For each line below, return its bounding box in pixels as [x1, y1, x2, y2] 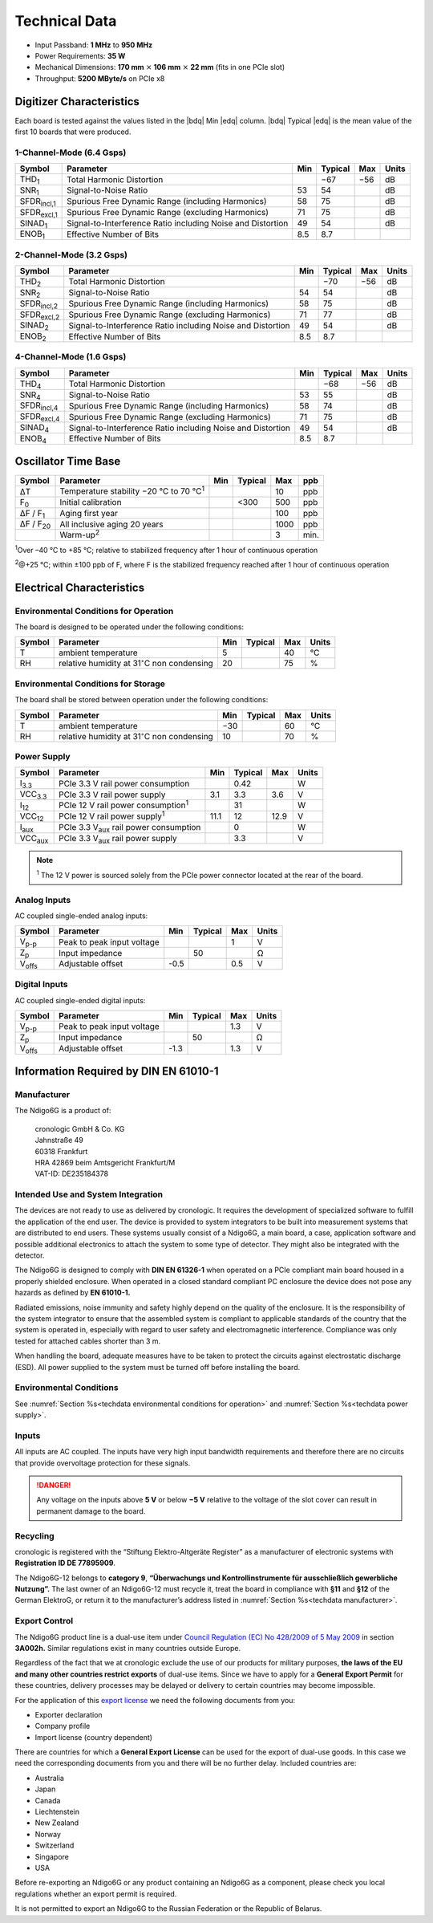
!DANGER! [36, 1480, 71, 1490]
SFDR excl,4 [19, 411, 60, 424]
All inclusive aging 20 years [59, 518, 164, 530]
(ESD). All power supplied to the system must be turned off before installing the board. [14, 1362, 301, 1372]
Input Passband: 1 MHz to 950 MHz [34, 40, 153, 50]
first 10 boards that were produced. [14, 127, 132, 136]
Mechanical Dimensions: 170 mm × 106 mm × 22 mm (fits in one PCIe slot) [34, 63, 285, 72]
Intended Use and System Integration [14, 1189, 164, 1200]
